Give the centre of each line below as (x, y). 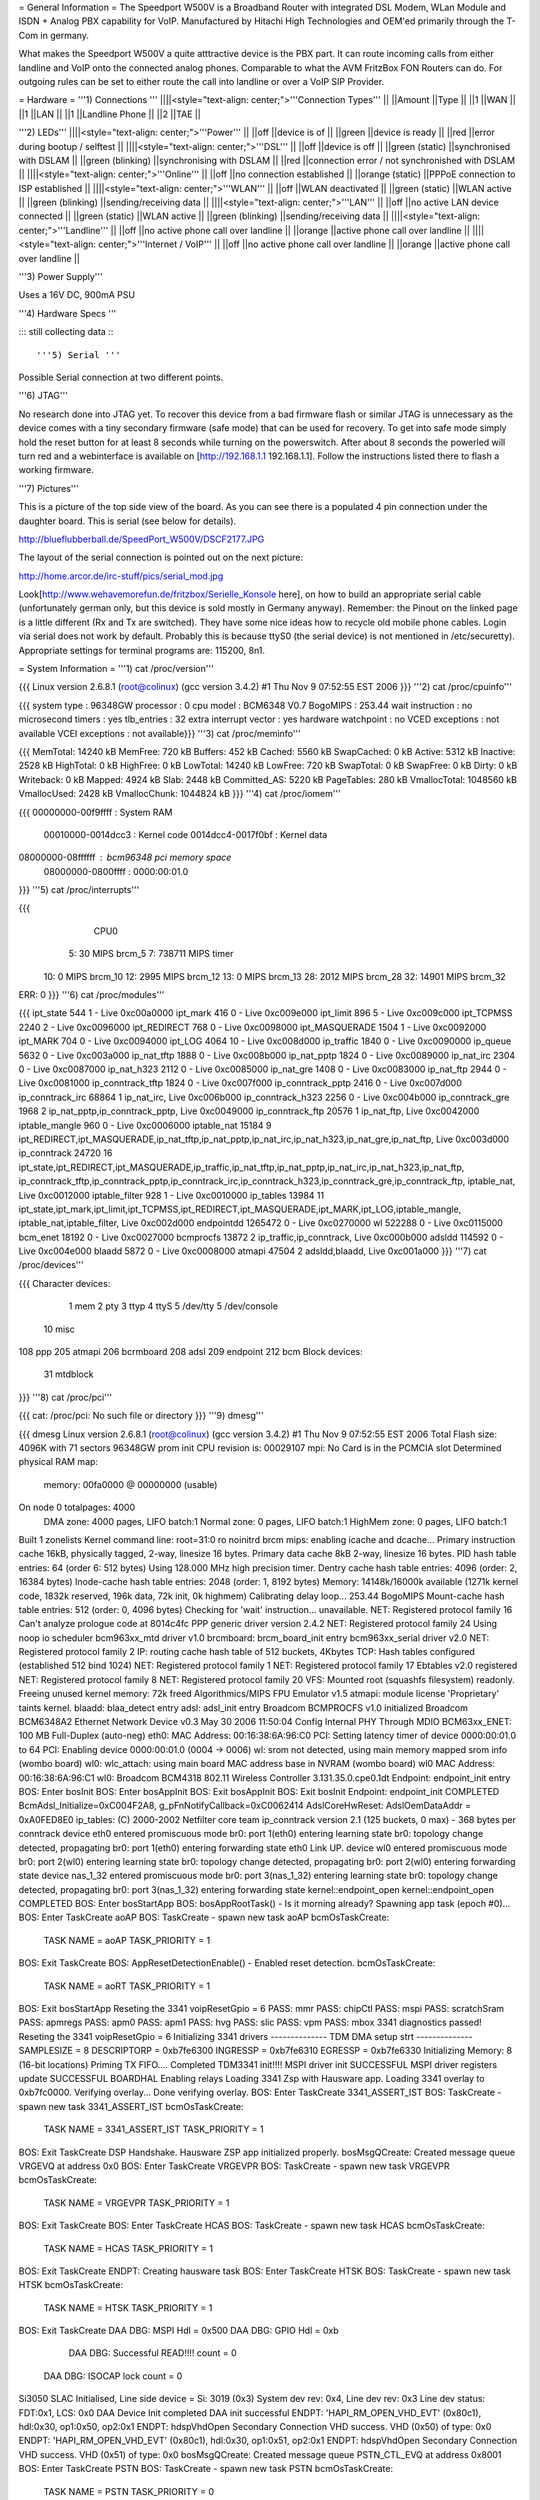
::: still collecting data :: (66, 332)
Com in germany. (54, 35)
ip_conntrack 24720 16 (65, 1153)
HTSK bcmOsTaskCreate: (71, 2285)
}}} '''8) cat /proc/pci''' (65, 1397)
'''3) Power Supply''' (61, 277)
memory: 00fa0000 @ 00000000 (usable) (130, 1484)
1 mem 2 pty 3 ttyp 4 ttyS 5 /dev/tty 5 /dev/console (173, 1306)
